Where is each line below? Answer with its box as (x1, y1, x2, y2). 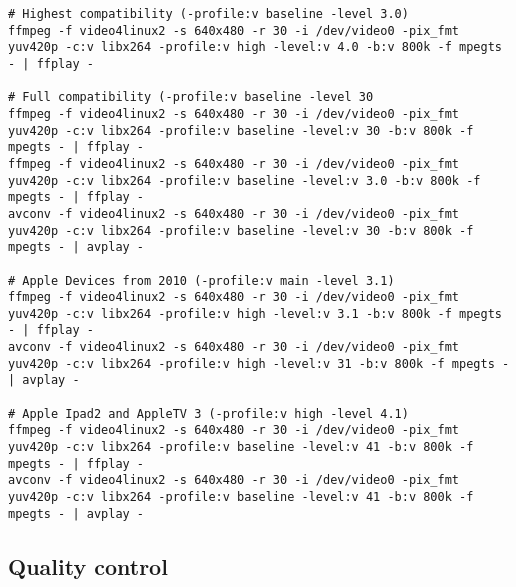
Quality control (8, 550, 168, 581)
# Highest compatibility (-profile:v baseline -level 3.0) (8, 7, 409, 21)
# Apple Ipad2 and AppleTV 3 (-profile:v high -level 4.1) (8, 406, 409, 421)
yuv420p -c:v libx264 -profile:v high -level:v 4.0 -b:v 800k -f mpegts (8, 40, 502, 55)
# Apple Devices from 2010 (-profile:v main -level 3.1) (8, 273, 395, 288)
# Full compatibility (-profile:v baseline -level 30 (8, 90, 374, 105)
